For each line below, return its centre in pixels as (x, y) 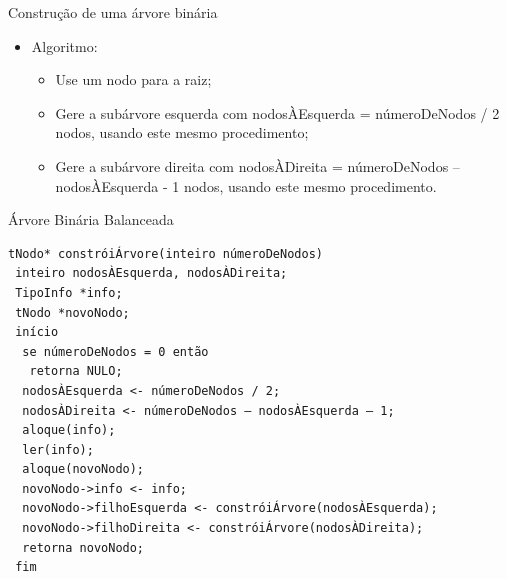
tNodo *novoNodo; (72, 312)
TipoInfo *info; (69, 292)
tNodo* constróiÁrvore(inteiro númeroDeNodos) (165, 253)
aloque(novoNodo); (83, 469)
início (37, 332)
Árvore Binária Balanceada (91, 219)
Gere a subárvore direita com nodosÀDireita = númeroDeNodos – (257, 165)
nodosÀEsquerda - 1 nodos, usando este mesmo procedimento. (246, 185)
